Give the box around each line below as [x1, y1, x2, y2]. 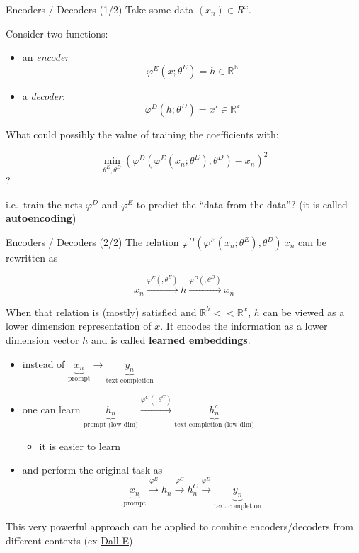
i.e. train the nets [6, 196, 83, 211]
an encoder [22, 50, 69, 65]
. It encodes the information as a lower [160, 318, 328, 333]
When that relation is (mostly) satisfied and [6, 304, 197, 319]
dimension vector [6, 333, 79, 347]
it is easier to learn [39, 438, 121, 453]
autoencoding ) [6, 211, 76, 225]
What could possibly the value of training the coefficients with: [6, 127, 279, 142]
